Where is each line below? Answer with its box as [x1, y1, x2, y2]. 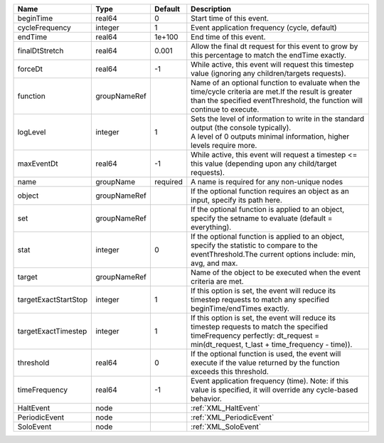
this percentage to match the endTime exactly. [191, 50, 346, 60]
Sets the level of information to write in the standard [191, 114, 365, 124]
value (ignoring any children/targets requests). [191, 68, 346, 78]
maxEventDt [17, 159, 58, 169]
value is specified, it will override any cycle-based [191, 385, 358, 395]
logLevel [17, 127, 46, 137]
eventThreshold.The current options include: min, [191, 250, 356, 259]
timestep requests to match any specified [191, 295, 330, 304]
